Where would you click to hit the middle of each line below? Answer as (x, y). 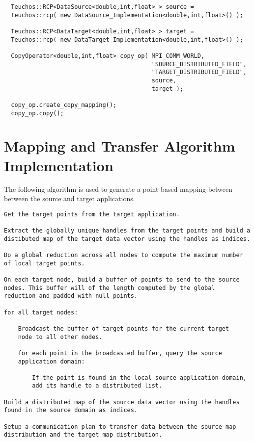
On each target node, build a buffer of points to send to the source (122, 279)
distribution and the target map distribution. (83, 435)
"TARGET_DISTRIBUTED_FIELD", (199, 72)
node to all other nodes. (60, 337)
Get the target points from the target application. (92, 214)
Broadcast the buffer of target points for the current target (124, 328)
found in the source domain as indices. (71, 410)
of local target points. (44, 263)
